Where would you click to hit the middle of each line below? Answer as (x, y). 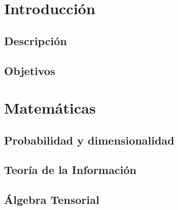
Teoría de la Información (70, 170)
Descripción (36, 40)
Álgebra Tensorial (52, 200)
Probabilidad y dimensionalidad (89, 140)
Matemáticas (50, 108)
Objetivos (30, 70)
